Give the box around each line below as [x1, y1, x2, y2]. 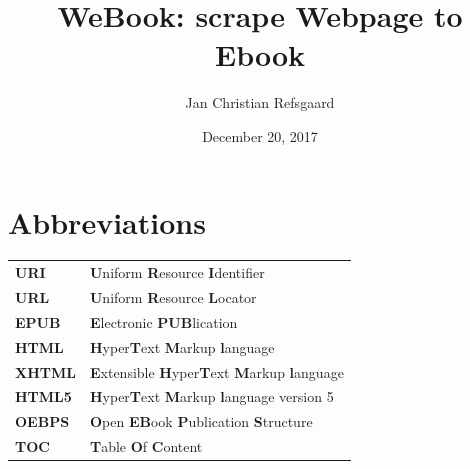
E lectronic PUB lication [89, 311, 238, 332]
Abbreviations [8, 201, 206, 242]
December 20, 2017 [202, 125, 318, 146]
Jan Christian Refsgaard [185, 92, 335, 113]
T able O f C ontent [89, 436, 203, 457]
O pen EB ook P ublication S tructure [89, 411, 313, 432]
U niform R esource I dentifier [89, 262, 265, 283]
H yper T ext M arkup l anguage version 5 [89, 386, 334, 407]
